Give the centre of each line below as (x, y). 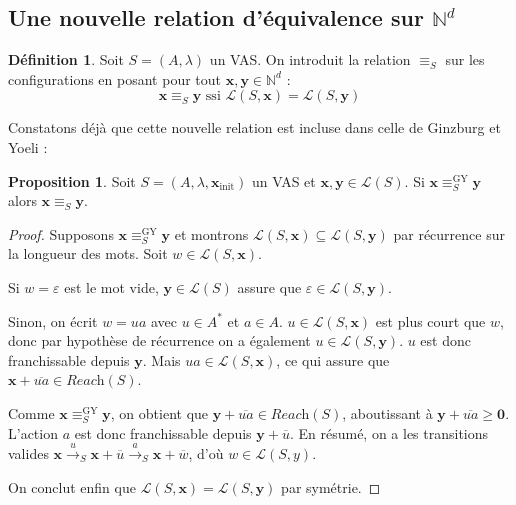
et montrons (211, 233)
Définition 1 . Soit (66, 59)
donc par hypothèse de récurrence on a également (159, 340)
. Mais (161, 359)
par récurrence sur (449, 233)
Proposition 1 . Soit (72, 180)
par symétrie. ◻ (331, 486)
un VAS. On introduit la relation (310, 59)
